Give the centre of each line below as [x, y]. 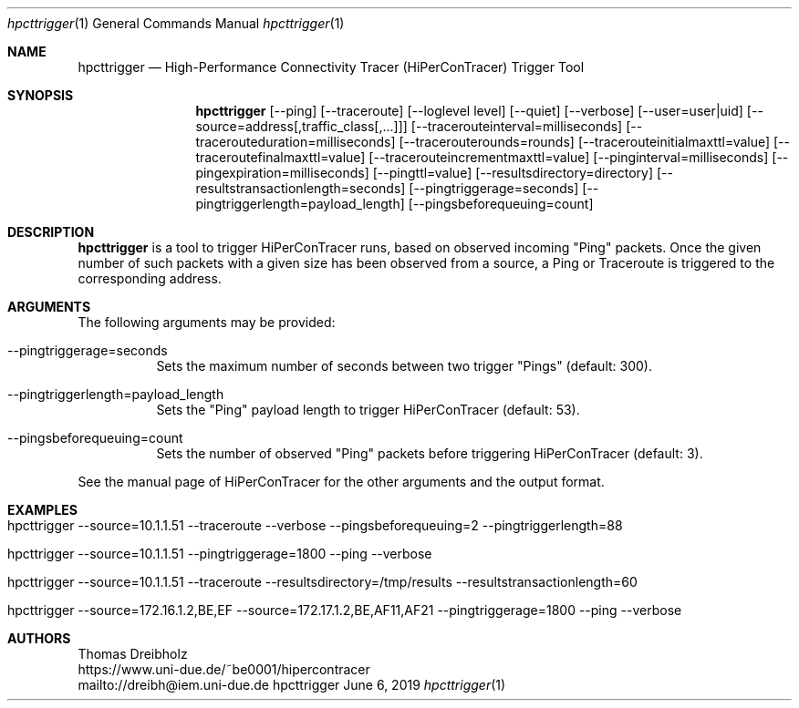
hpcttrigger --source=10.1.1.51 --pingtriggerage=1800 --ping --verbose [220, 554]
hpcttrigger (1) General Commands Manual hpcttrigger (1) [176, 23]
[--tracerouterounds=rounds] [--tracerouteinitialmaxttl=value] [585, 142]
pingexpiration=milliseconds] [282, 173]
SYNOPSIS [41, 95]
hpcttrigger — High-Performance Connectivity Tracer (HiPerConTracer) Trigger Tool [331, 67]
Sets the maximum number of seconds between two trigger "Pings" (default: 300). [404, 366]
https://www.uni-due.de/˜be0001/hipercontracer [224, 669]
